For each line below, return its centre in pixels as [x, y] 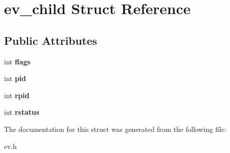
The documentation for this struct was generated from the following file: [115, 129]
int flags [17, 61]
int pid [15, 78]
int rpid [17, 95]
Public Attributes [51, 40]
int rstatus [22, 112]
